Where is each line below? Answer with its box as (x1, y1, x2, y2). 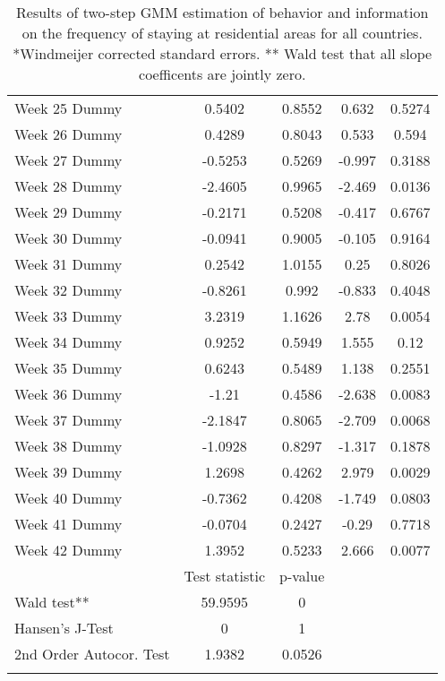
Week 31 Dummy (14, 254, 123, 274)
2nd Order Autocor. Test (14, 643, 170, 664)
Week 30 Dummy (14, 228, 123, 248)
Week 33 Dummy (14, 306, 123, 326)
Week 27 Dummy (14, 150, 123, 170)
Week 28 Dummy (14, 176, 123, 196)
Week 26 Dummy (14, 124, 123, 144)
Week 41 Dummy (14, 513, 123, 534)
